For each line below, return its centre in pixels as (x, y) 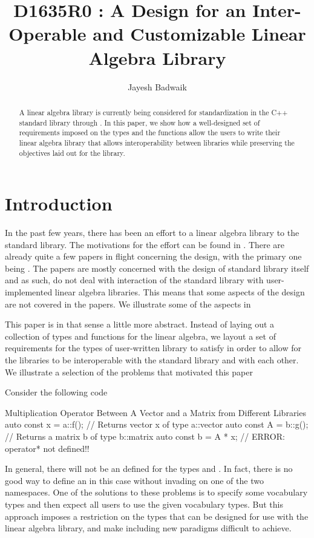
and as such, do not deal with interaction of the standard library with (134, 280)
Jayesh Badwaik (157, 86)
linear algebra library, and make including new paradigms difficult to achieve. (148, 528)
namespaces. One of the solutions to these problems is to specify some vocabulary (156, 492)
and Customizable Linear (199, 34)
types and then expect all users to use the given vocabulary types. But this (144, 504)
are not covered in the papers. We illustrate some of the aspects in (128, 304)
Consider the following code (56, 392)
